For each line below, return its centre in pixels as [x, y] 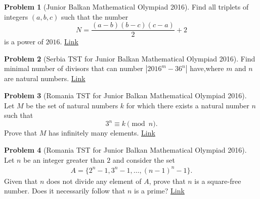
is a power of [24, 42]
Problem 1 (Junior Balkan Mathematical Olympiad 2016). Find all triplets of [126, 7]
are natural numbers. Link [45, 78]
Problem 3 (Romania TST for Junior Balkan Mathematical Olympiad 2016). [125, 95]
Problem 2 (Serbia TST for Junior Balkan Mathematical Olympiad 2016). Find [130, 58]
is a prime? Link [159, 191]
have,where [207, 68]
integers [16, 16]
